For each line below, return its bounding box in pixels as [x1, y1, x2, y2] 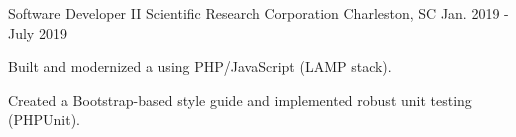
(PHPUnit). [8, 109, 80, 130]
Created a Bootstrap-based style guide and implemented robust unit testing [8, 89, 472, 110]
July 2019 [8, 22, 67, 43]
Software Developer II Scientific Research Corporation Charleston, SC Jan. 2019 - [8, 3, 509, 23]
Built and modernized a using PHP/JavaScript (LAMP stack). [8, 56, 392, 77]
